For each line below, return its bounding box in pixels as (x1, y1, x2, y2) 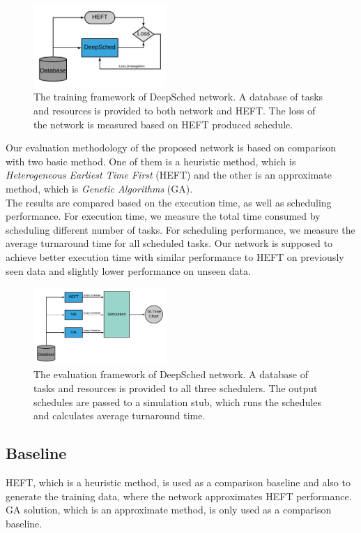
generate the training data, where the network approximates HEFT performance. (6, 488, 352, 503)
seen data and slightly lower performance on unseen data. (6, 263, 251, 278)
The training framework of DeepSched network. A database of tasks (33, 89, 323, 104)
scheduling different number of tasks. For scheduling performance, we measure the (6, 222, 355, 237)
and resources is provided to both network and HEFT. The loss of (33, 103, 316, 118)
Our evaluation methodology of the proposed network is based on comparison (6, 140, 337, 155)
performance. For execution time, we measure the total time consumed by (6, 209, 321, 223)
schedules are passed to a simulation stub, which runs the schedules (33, 394, 321, 409)
